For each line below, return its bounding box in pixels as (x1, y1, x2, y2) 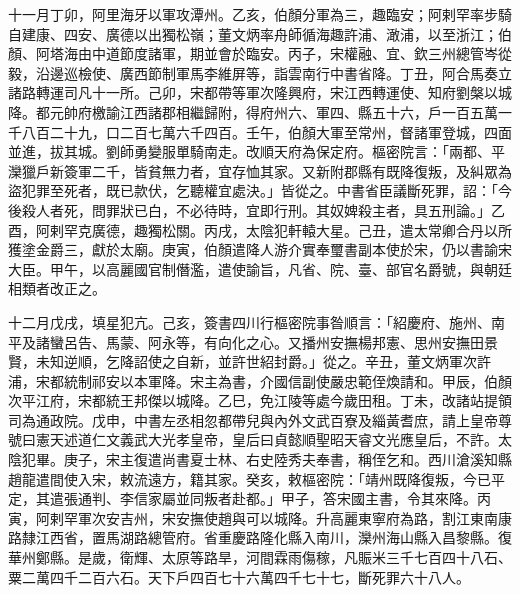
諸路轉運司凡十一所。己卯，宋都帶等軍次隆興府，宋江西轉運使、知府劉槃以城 (8, 82, 512, 103)
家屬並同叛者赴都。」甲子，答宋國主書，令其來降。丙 (147, 488, 491, 509)
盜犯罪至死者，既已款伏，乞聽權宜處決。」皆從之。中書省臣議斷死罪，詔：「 (8, 180, 498, 201)
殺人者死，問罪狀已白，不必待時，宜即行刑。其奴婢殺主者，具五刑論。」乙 (21, 199, 505, 220)
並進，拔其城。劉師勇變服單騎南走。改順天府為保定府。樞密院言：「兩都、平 (8, 141, 505, 162)
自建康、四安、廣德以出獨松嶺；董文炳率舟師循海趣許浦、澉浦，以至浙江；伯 (8, 23, 512, 44)
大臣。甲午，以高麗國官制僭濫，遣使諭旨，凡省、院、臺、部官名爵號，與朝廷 (8, 258, 512, 279)
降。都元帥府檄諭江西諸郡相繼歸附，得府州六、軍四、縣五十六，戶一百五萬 (8, 101, 498, 122)
